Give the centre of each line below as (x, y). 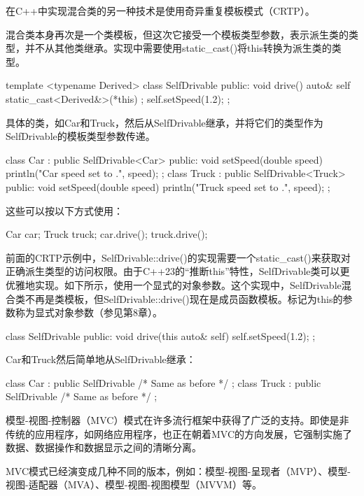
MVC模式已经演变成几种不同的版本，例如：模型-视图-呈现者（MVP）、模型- (178, 470)
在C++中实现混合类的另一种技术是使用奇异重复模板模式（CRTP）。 (160, 10)
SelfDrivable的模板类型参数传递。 (80, 136)
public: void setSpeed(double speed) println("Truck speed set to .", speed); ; (168, 186)
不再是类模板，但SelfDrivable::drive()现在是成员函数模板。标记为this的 (184, 298)
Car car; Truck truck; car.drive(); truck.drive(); (107, 234)
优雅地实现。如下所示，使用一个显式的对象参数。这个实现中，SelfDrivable (174, 284)
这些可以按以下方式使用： (64, 210)
